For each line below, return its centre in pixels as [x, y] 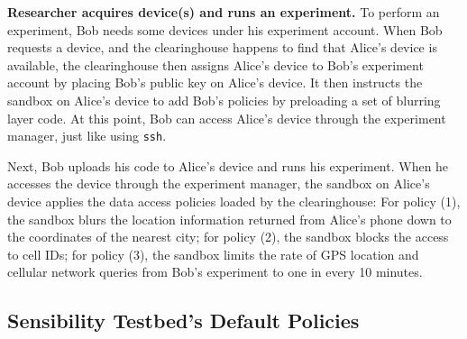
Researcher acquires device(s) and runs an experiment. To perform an [224, 12]
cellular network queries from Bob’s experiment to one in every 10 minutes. [215, 272]
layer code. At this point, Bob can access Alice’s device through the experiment [227, 118]
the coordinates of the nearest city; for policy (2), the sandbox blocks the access [228, 237]
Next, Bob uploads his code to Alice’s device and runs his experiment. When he [228, 165]
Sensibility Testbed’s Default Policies [183, 321]
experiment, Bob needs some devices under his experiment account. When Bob [225, 29]
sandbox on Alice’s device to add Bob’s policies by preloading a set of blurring [224, 100]
